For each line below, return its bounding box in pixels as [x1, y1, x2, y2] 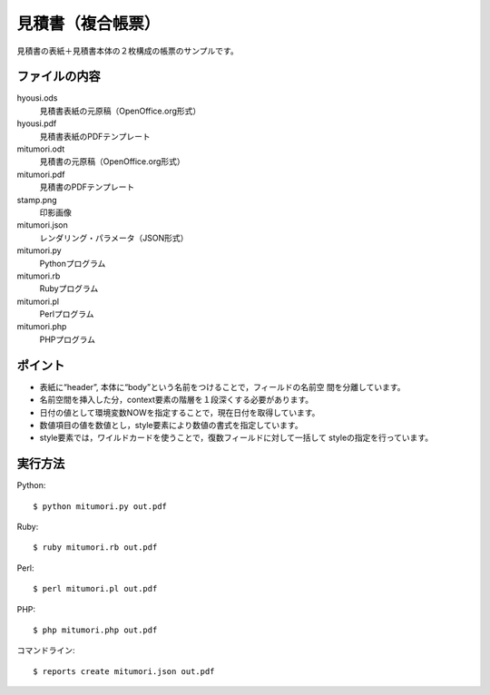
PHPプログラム [39, 334, 95, 345]
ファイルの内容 [16, 69, 101, 84]
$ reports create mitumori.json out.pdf [33, 666, 215, 676]
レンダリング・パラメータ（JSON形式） [39, 232, 189, 243]
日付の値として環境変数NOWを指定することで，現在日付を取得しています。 [39, 406, 320, 417]
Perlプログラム [39, 308, 94, 319]
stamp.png [16, 194, 58, 205]
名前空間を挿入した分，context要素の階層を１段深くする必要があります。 [39, 395, 314, 406]
